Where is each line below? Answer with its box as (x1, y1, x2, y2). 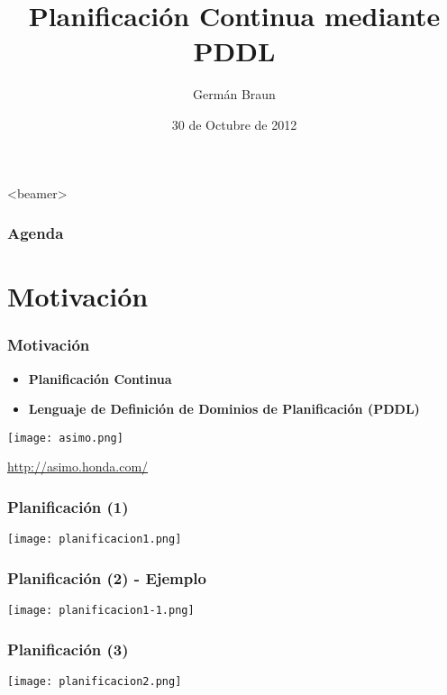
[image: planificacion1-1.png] (7, 604, 195, 617)
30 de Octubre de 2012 (171, 114, 297, 133)
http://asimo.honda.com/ (7, 457, 149, 476)
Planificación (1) (7, 495, 129, 517)
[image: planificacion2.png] (7, 674, 182, 688)
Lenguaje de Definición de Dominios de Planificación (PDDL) (28, 399, 420, 418)
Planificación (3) (7, 637, 129, 660)
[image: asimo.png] (7, 431, 123, 444)
